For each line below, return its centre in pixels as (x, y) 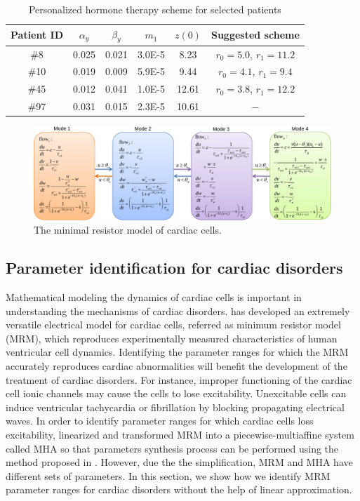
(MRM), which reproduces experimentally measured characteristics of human (172, 338)
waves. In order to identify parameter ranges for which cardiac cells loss (160, 421)
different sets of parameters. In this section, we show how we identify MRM (168, 475)
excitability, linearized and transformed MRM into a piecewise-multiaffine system (180, 434)
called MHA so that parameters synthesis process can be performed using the (172, 448)
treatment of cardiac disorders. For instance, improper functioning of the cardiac (179, 379)
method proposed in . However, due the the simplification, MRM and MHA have (179, 462)
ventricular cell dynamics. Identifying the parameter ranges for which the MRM (177, 352)
